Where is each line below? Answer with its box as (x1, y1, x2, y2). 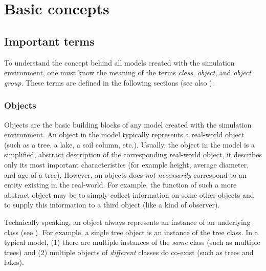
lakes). (4, 257, 24, 267)
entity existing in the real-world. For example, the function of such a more (4, 179, 237, 190)
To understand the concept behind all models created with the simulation (4, 57, 235, 68)
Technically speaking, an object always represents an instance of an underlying (4, 216, 251, 227)
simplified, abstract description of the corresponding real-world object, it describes (4, 149, 262, 160)
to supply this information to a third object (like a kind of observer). (4, 199, 220, 210)
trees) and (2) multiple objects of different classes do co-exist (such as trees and (4, 246, 254, 257)
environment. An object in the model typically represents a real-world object (4, 129, 245, 140)
